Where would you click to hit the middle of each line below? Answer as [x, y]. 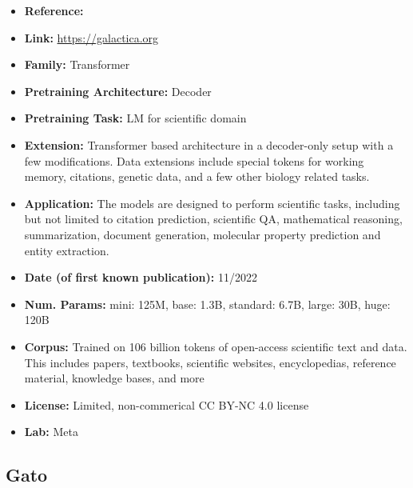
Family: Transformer [77, 64]
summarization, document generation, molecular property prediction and [203, 234]
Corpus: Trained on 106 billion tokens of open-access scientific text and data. [216, 346]
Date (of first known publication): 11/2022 [141, 277]
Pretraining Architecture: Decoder [118, 91]
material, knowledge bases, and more [114, 378]
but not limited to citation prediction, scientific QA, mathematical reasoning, [213, 219]
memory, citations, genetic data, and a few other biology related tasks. [197, 176]
